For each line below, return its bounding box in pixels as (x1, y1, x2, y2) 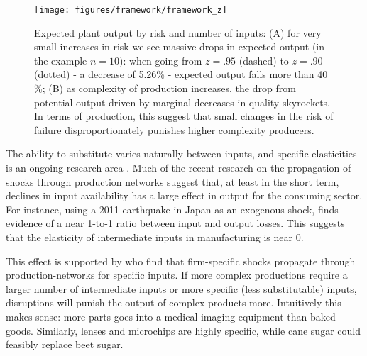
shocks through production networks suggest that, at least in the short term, (6, 174, 339, 189)
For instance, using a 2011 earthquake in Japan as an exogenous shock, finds (6, 201, 339, 216)
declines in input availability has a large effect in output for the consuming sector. (6, 188, 363, 203)
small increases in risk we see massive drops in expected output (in (34, 39, 325, 54)
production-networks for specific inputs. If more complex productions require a (6, 267, 348, 282)
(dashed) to (239, 52, 289, 67)
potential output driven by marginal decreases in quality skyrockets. (34, 94, 330, 109)
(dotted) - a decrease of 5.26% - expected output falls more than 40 (34, 67, 328, 82)
